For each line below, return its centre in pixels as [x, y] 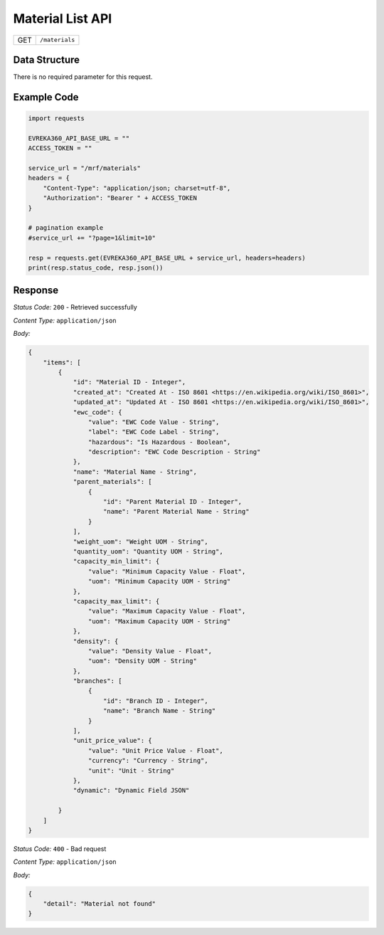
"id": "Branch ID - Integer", [156, 701]
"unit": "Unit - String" [131, 771]
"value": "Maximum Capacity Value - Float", [167, 611]
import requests [57, 118]
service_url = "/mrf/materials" [85, 168]
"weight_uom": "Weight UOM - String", [141, 542]
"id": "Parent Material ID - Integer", [173, 502]
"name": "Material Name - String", [135, 472]
